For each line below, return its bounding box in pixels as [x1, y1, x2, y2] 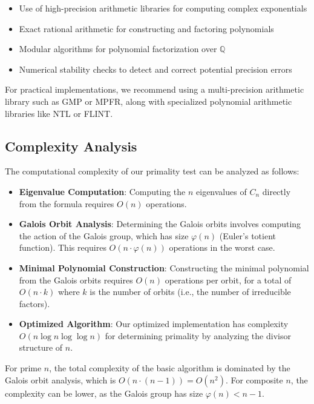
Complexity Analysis [5, 136, 137, 155]
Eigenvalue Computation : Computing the [19, 185, 186, 197]
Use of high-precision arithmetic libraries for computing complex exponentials [19, 2, 307, 14]
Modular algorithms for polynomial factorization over [19, 42, 217, 55]
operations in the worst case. [169, 241, 275, 254]
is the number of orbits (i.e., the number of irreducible [90, 285, 291, 298]
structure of [19, 341, 63, 354]
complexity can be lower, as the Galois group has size [5, 386, 203, 399]
